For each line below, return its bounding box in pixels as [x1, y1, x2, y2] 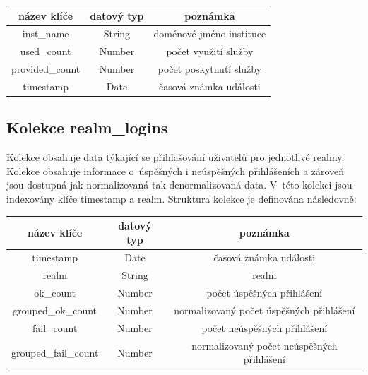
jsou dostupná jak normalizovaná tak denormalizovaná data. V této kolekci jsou [6, 177, 352, 192]
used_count [20, 44, 71, 59]
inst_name [22, 26, 69, 41]
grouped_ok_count [13, 303, 97, 318]
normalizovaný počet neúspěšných [191, 338, 338, 352]
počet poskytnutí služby [158, 61, 262, 76]
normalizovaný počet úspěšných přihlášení [174, 303, 355, 318]
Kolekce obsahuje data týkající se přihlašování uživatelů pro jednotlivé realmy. [6, 150, 345, 165]
